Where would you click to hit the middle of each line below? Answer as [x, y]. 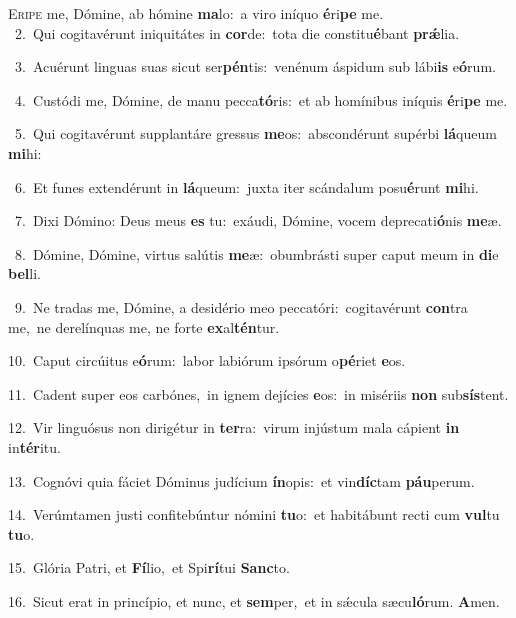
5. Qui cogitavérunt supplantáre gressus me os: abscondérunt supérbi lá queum [255, 133]
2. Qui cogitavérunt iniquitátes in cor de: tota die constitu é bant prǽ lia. [237, 32]
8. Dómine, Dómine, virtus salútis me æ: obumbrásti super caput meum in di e [256, 253]
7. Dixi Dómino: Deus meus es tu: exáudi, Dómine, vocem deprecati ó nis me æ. [258, 220]
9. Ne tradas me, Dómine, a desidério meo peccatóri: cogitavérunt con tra [241, 306]
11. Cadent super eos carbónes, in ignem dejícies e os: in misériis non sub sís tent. [258, 393]
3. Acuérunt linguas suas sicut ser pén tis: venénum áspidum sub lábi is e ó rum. [255, 66]
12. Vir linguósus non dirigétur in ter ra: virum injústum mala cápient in [234, 427]
